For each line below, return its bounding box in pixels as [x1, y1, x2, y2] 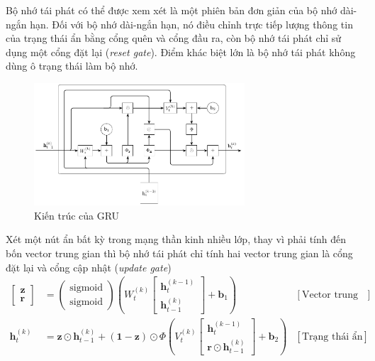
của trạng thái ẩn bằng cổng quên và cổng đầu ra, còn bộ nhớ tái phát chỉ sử [6, 31, 342, 45]
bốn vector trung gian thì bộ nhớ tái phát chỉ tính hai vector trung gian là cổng [6, 246, 353, 260]
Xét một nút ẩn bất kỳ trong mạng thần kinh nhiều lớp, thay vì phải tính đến [6, 232, 347, 247]
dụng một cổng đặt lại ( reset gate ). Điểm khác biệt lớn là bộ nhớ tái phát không [6, 44, 356, 59]
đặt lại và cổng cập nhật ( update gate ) [6, 259, 172, 274]
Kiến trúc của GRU [34, 208, 120, 222]
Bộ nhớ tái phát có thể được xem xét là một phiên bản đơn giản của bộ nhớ [6, 3, 337, 17]
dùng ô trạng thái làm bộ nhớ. [6, 58, 138, 73]
